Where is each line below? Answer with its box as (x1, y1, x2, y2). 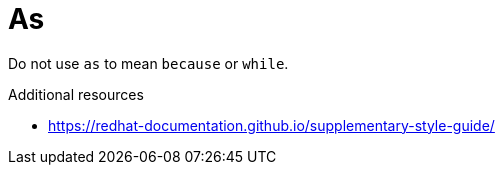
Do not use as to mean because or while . (8, 54, 289, 72)
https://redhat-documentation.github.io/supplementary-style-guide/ (48, 116, 495, 134)
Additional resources (8, 85, 144, 103)
